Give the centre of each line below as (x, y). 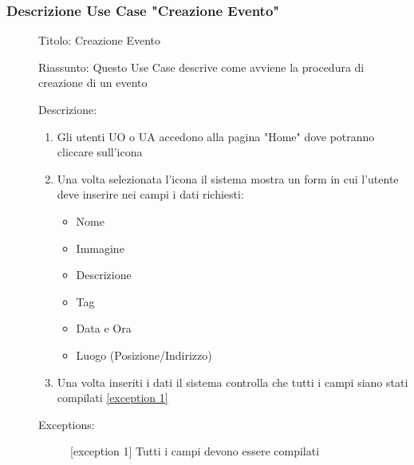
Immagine (100, 248)
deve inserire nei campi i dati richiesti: (150, 194)
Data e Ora (104, 328)
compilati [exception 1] (112, 398)
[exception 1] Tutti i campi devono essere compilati (195, 451)
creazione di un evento (93, 83)
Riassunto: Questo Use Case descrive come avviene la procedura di (201, 67)
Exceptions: (67, 424)
